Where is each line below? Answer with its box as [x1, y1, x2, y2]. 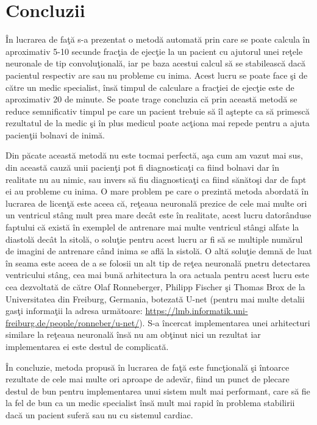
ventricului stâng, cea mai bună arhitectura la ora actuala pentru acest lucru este [5, 268, 309, 281]
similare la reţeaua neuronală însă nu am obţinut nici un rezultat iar [5, 328, 261, 341]
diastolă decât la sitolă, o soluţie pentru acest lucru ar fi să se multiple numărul [5, 232, 303, 245]
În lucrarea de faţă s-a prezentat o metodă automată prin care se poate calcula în [5, 33, 310, 46]
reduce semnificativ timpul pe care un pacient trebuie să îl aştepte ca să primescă [5, 104, 310, 117]
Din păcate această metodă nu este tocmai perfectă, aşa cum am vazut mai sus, [5, 149, 303, 162]
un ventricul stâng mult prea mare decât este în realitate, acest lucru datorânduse [5, 209, 312, 221]
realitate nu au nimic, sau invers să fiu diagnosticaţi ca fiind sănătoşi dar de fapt [5, 173, 307, 185]
